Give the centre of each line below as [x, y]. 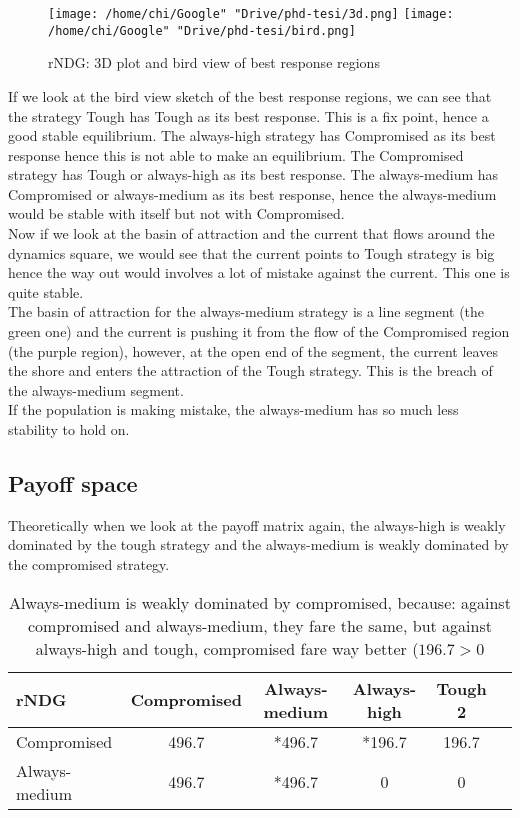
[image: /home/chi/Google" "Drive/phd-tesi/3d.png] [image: [251, 14]
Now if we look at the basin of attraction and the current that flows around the [251, 233]
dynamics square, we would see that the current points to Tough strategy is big [251, 252]
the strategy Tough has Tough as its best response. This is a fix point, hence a [248, 115]
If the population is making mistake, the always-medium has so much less [233, 409]
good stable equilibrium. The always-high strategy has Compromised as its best [252, 135]
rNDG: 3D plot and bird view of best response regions [214, 62]
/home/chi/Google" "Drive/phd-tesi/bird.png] [202, 30]
